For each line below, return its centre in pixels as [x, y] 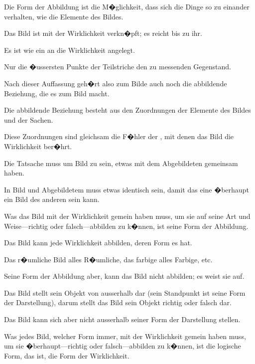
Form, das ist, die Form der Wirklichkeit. [67, 355]
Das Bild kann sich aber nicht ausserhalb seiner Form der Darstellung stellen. [122, 319]
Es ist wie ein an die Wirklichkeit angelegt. [69, 50]
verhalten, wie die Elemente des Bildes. [64, 16]
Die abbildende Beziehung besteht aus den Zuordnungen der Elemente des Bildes [127, 110]
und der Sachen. [29, 119]
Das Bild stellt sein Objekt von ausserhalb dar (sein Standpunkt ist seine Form [125, 292]
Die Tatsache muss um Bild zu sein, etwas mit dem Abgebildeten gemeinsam [121, 163]
